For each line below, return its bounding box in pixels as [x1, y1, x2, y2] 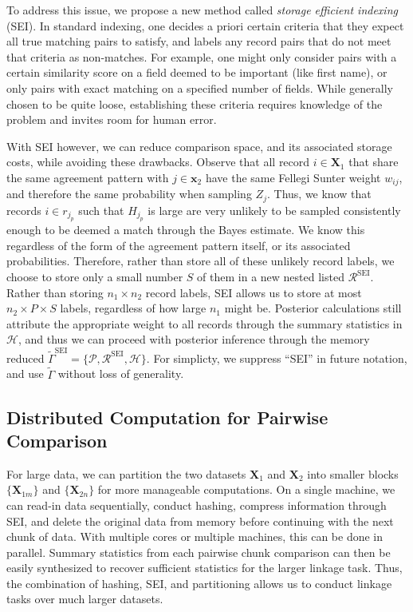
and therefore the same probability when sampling [6, 185, 252, 202]
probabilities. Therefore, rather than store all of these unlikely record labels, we [6, 252, 395, 269]
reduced [6, 349, 45, 366]
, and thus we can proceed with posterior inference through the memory [18, 331, 370, 348]
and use [6, 365, 44, 382]
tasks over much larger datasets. [6, 590, 163, 607]
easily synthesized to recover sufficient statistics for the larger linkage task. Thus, [6, 559, 403, 576]
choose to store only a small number [6, 268, 183, 285]
